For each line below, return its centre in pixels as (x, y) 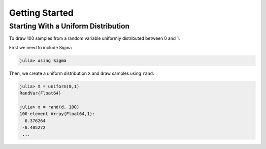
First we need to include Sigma (41, 47)
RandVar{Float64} (40, 93)
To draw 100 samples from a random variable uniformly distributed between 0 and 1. (95, 38)
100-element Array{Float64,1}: (57, 114)
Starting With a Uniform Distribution (69, 26)
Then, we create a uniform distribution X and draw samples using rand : (82, 73)
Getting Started (41, 13)
